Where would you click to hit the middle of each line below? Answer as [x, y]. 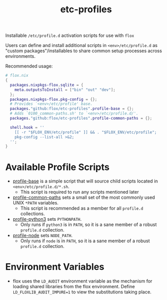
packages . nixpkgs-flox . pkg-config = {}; [54, 99]
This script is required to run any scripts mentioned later [80, 192]
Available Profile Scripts [57, 167]
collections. [33, 214]
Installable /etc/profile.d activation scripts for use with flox [70, 36]
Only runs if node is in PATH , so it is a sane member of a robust [85, 241]
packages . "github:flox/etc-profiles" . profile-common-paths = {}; [81, 119]
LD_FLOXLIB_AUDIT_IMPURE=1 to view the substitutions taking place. [82, 292]
